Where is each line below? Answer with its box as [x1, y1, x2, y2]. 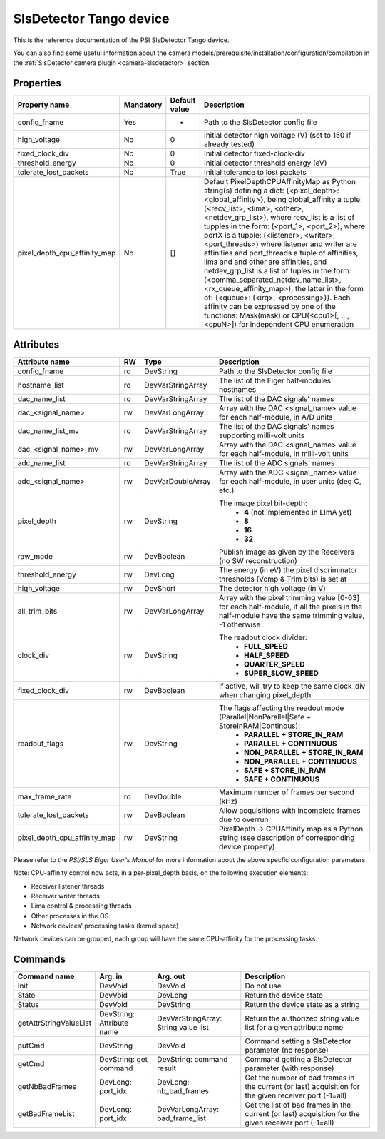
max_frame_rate [17, 791, 72, 801]
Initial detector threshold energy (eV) [203, 158, 327, 168]
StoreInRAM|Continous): [218, 721, 301, 731]
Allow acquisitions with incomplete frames [218, 805, 361, 815]
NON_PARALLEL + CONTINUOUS [243, 756, 358, 766]
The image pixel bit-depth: [218, 498, 308, 508]
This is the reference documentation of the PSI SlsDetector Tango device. [13, 36, 230, 44]
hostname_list [17, 380, 64, 390]
